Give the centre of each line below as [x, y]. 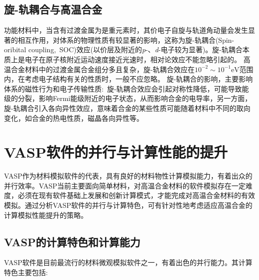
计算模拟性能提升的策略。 [46, 215]
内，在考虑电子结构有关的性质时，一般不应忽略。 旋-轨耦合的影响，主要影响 [129, 79]
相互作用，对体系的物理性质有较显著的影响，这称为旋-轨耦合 [117, 40]
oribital [15, 49]
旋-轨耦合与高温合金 [53, 9]
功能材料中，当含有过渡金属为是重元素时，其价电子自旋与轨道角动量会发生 [126, 30]
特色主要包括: [26, 272]
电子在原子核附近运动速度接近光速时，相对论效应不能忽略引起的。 [133, 59]
